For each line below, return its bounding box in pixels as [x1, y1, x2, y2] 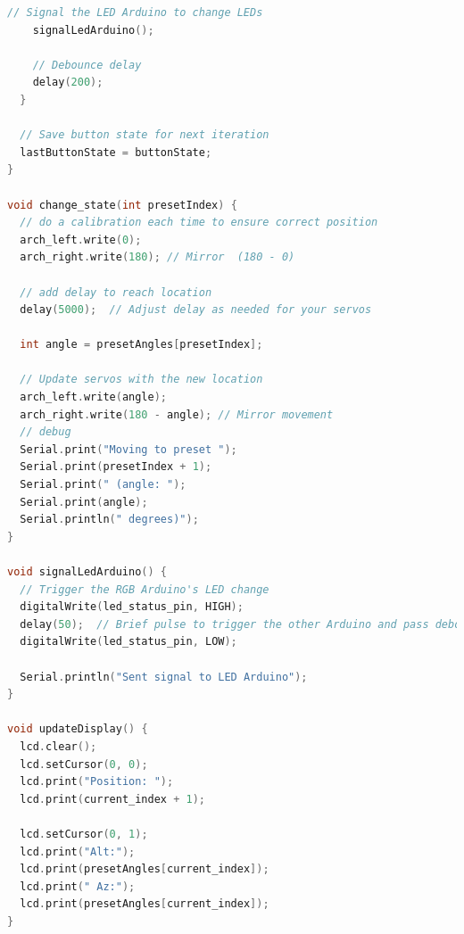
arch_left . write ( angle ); [20, 391, 168, 404]
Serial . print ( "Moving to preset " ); [20, 442, 237, 456]
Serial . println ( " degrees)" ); [20, 513, 199, 526]
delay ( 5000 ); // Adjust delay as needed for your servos [20, 303, 372, 317]
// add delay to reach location [20, 285, 212, 299]
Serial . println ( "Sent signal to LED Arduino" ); [20, 670, 308, 683]
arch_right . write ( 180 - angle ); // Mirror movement [20, 408, 334, 421]
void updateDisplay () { [7, 723, 148, 736]
